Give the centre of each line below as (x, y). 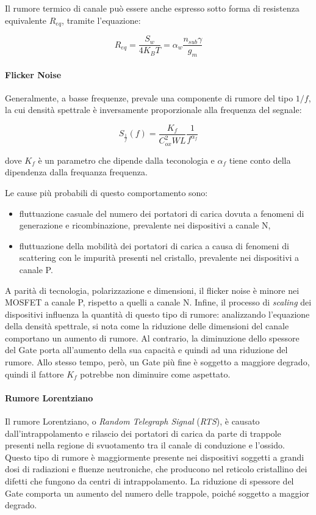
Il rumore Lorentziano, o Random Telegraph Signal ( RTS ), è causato (132, 421)
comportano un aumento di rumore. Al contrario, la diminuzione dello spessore (152, 338)
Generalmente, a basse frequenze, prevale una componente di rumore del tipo (149, 97)
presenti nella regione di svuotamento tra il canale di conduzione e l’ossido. (145, 445)
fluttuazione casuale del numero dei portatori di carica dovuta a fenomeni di (162, 213)
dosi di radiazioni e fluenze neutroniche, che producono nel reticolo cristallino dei (156, 469)
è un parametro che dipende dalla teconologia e (126, 160)
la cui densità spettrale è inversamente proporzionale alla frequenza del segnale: (153, 110)
